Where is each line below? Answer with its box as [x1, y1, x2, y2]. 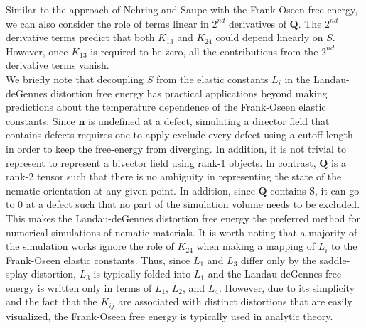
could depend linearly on [215, 30, 323, 45]
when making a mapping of [196, 239, 315, 253]
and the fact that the [6, 294, 97, 309]
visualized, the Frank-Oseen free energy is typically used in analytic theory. [6, 308, 333, 323]
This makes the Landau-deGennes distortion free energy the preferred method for [6, 210, 361, 225]
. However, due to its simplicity [218, 280, 355, 295]
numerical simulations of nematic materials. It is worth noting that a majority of [6, 224, 357, 239]
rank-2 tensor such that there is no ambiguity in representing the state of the [6, 169, 342, 184]
